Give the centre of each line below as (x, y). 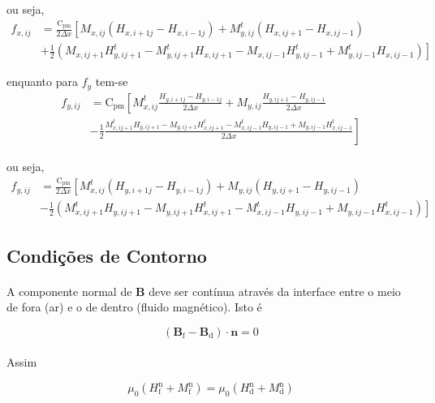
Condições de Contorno (107, 255)
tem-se (112, 81)
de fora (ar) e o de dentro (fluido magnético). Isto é (134, 307)
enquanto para (42, 81)
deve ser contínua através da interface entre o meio (275, 291)
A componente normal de (69, 291)
